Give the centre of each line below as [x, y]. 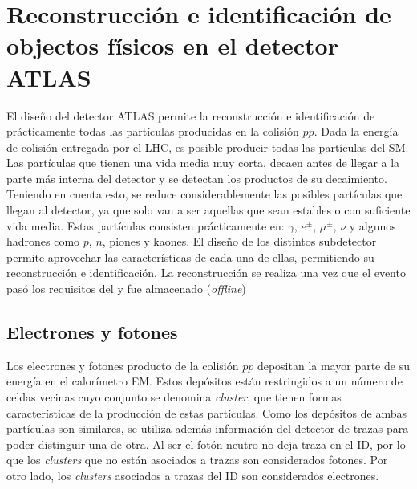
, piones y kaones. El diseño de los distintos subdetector [239, 241]
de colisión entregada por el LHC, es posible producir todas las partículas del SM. [208, 147]
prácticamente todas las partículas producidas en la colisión [153, 131]
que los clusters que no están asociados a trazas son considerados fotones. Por [197, 460]
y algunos [372, 225]
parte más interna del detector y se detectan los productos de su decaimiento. [197, 178]
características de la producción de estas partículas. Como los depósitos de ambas [206, 412]
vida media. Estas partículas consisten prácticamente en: [146, 225]
